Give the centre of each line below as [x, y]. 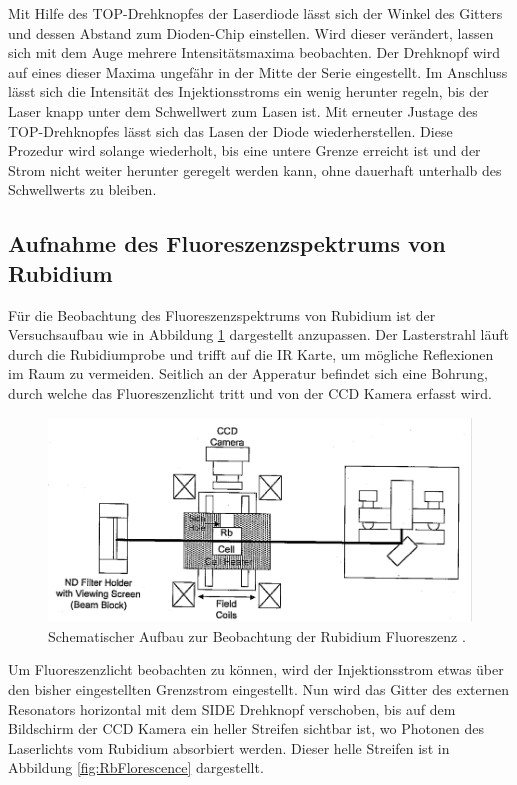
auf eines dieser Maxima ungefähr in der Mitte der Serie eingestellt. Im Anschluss [258, 71]
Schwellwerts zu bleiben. [82, 189]
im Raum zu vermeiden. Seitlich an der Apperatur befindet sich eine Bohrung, [248, 373]
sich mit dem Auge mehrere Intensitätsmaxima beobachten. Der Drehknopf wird [254, 52]
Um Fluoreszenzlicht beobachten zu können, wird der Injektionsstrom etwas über [256, 669]
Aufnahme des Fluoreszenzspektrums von [227, 243]
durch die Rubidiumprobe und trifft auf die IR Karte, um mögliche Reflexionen [251, 353]
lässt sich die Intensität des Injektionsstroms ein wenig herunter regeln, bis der [248, 91]
